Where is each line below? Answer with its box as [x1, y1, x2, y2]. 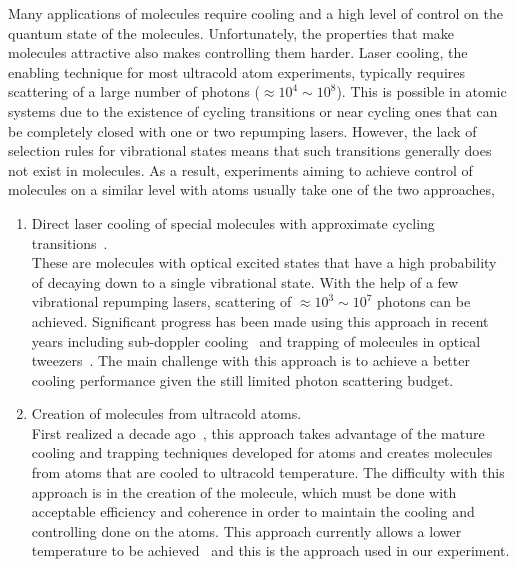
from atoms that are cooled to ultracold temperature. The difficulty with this [31, 462, 505, 483]
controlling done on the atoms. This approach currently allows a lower [31, 520, 462, 541]
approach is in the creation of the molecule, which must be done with [31, 481, 457, 502]
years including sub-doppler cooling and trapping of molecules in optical [31, 330, 481, 351]
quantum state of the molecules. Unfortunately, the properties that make [8, 22, 455, 43]
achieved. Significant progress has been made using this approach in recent [31, 310, 489, 331]
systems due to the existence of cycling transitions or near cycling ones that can [8, 100, 498, 121]
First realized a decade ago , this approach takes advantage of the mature [31, 422, 485, 443]
